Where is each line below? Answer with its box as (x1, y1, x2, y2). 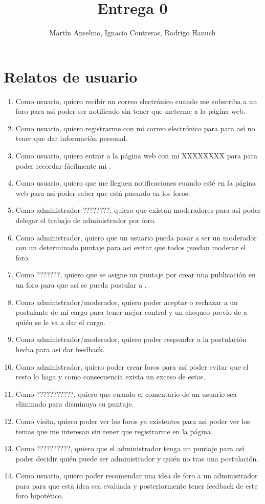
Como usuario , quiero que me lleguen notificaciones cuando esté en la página (15, 177, 256, 188)
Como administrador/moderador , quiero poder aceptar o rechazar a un (15, 296, 238, 307)
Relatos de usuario (4, 66, 138, 87)
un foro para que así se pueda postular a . (15, 279, 147, 290)
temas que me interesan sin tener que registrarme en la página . (15, 426, 213, 436)
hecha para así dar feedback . (15, 344, 105, 354)
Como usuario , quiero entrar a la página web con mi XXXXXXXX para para (15, 150, 257, 161)
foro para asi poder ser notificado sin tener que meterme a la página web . (15, 106, 246, 116)
